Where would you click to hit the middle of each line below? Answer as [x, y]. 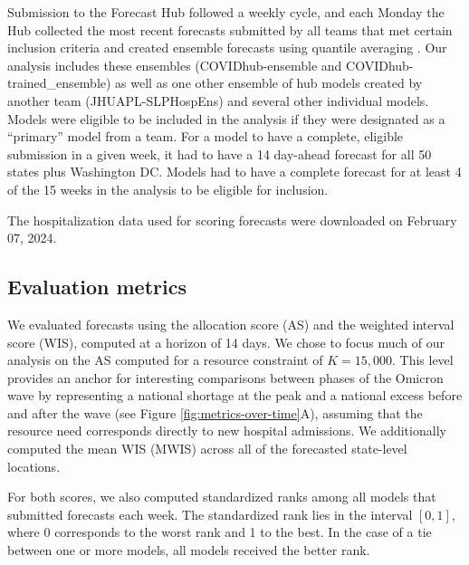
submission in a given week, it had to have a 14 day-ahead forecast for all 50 [220, 153]
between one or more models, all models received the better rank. [189, 550]
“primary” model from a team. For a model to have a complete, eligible [206, 136]
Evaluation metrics [97, 287]
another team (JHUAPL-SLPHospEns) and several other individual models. [218, 100]
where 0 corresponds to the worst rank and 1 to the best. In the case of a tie [220, 532]
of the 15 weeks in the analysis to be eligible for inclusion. [168, 189]
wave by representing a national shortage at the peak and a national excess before [235, 395]
